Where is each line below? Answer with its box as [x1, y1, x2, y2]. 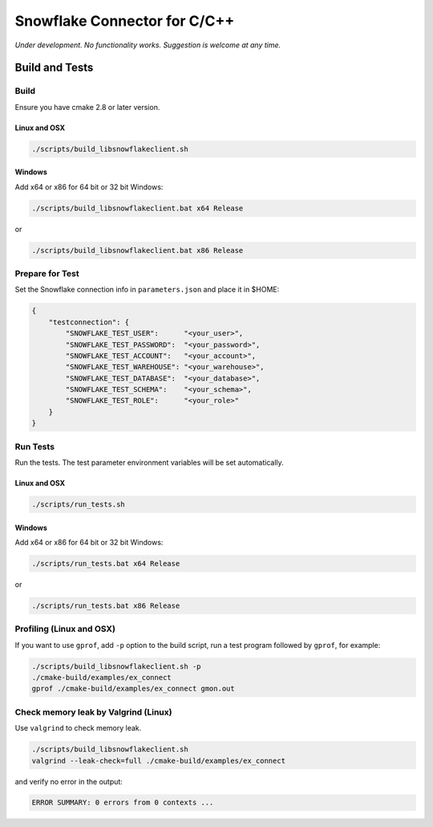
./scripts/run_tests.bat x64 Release [31, 559, 180, 568]
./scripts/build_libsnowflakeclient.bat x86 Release [31, 246, 244, 255]
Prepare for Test [14, 267, 79, 279]
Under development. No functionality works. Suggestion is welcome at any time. [14, 40, 281, 50]
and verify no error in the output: [14, 776, 123, 786]
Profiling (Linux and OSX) [14, 623, 116, 634]
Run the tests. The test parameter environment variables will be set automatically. [14, 458, 284, 467]
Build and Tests [14, 61, 94, 75]
